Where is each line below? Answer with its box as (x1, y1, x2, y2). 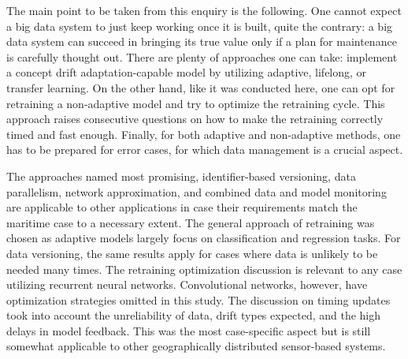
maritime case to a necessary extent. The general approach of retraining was (6, 214, 375, 230)
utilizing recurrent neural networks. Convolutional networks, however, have (6, 276, 368, 293)
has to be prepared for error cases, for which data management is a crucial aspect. (6, 141, 403, 158)
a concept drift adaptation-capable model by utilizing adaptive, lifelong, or (6, 64, 367, 80)
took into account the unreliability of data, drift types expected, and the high (6, 307, 381, 323)
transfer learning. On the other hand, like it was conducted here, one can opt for (6, 79, 395, 95)
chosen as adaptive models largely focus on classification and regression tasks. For (6, 230, 401, 246)
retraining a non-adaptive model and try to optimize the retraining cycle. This (6, 95, 385, 111)
